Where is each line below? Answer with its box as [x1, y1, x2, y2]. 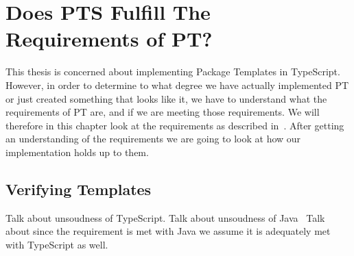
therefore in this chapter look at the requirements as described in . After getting [5, 118, 344, 132]
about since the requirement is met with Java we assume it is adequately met [5, 224, 331, 238]
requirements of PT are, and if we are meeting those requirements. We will [5, 105, 320, 119]
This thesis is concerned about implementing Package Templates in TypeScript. [5, 64, 340, 79]
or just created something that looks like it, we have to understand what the [5, 91, 327, 105]
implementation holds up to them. [5, 144, 149, 159]
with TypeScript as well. [5, 237, 108, 251]
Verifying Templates [5, 178, 152, 199]
